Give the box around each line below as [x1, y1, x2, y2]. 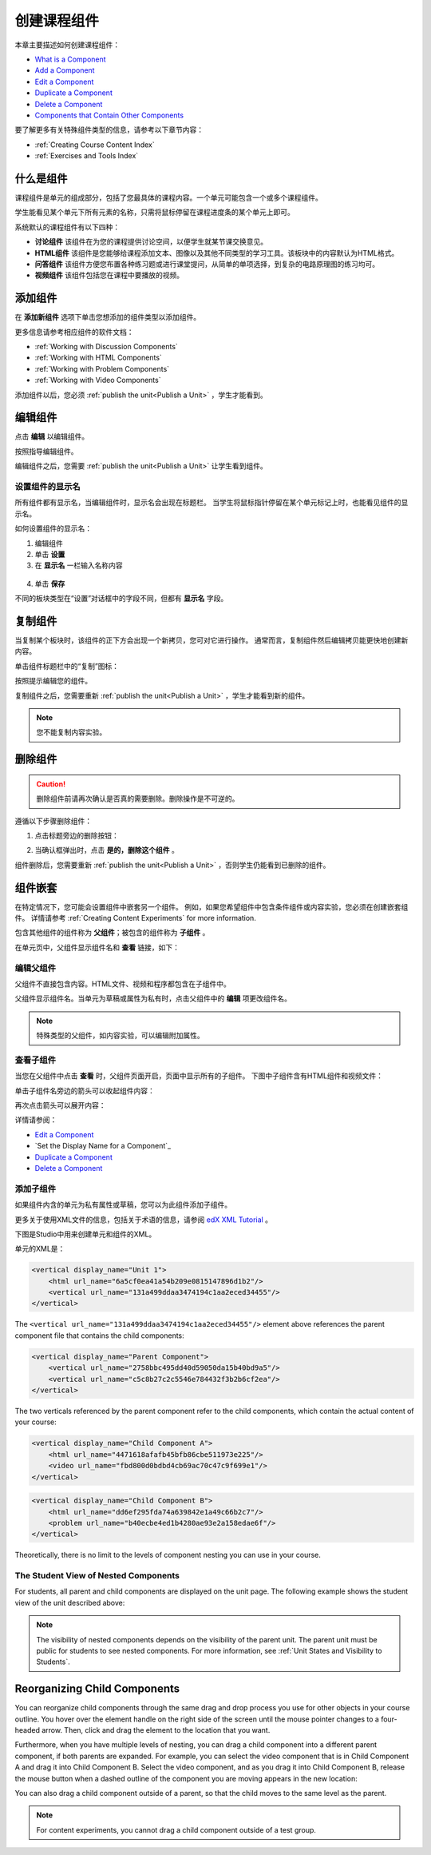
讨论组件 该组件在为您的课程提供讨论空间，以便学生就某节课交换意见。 [34, 237, 267, 247]
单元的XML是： [14, 1244, 65, 1254]
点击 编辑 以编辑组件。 [14, 432, 89, 441]
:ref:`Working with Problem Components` [34, 364, 170, 373]
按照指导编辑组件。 [14, 446, 78, 456]
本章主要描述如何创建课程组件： [14, 40, 120, 50]
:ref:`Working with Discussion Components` [34, 342, 179, 351]
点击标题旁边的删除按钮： [34, 830, 119, 840]
